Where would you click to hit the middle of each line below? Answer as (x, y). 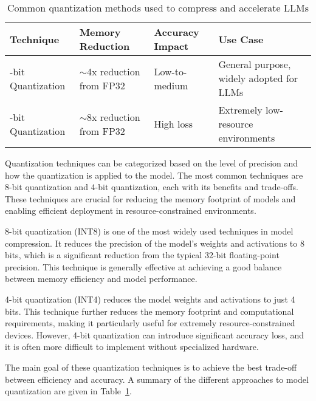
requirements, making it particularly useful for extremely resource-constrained (150, 323)
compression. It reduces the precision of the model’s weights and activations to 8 (155, 243)
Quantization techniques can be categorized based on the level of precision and (152, 163)
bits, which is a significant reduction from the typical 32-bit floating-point (142, 255)
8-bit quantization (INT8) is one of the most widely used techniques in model (149, 231)
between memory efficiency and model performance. (101, 279)
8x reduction (114, 117)
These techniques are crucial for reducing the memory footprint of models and (150, 198)
